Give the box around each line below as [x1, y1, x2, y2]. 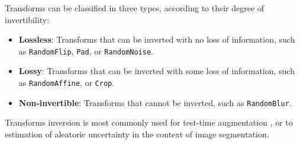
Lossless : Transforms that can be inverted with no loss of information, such [18, 33, 295, 46]
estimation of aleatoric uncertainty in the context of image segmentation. [5, 127, 269, 140]
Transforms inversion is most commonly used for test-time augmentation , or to [5, 116, 293, 129]
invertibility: [5, 13, 50, 25]
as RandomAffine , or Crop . [18, 76, 115, 89]
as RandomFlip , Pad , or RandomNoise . [18, 44, 153, 57]
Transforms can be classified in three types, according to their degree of [5, 2, 264, 14]
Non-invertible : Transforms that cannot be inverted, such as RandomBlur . [18, 96, 292, 108]
